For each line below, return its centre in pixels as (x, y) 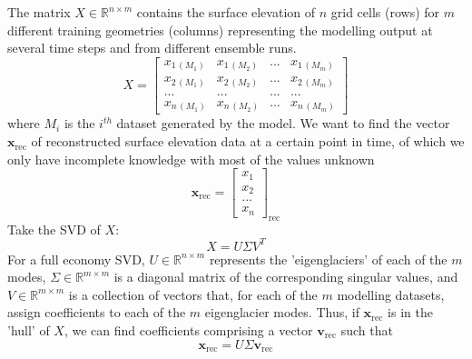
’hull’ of (29, 330)
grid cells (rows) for (385, 12)
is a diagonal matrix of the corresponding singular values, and (286, 277)
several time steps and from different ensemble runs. (152, 48)
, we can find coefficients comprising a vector (188, 330)
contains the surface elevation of (226, 12)
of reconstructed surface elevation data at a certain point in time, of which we (248, 141)
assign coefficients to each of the (97, 312)
